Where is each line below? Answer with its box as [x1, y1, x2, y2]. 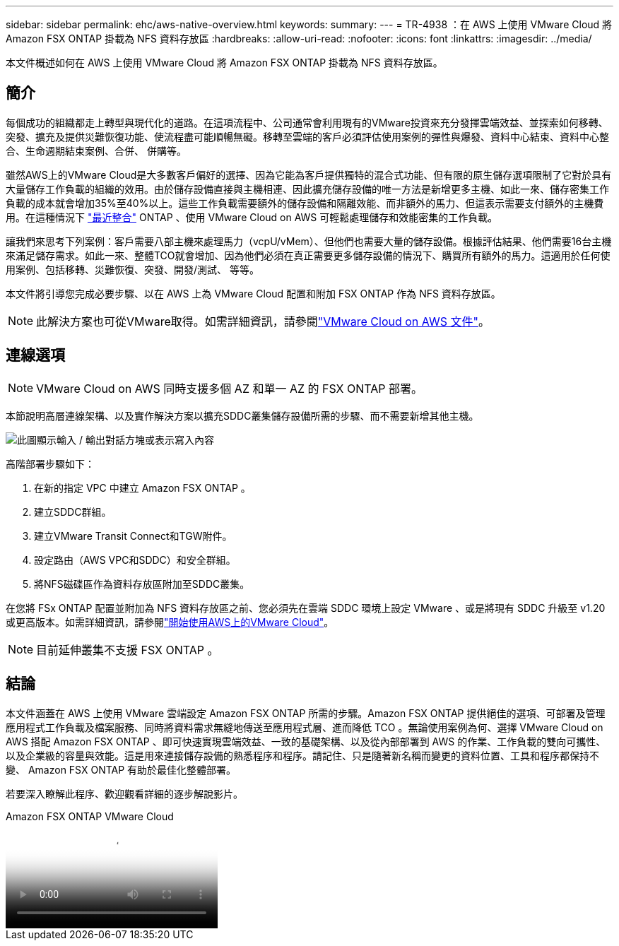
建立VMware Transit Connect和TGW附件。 [34, 529, 232, 542]
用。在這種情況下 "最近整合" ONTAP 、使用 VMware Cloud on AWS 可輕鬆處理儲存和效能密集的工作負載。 [6, 211, 498, 223]
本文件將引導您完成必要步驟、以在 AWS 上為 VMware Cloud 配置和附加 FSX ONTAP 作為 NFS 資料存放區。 [6, 287, 501, 300]
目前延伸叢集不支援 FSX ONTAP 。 [36, 642, 219, 657]
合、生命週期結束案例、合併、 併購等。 [6, 144, 187, 157]
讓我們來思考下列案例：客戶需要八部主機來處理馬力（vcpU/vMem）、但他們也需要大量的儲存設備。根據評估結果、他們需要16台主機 [6, 235, 612, 247]
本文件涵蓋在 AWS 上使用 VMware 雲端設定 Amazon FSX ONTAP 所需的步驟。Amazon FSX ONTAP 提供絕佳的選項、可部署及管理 [6, 706, 606, 719]
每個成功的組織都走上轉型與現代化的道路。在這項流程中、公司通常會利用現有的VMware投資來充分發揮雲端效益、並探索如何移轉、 [6, 116, 608, 129]
